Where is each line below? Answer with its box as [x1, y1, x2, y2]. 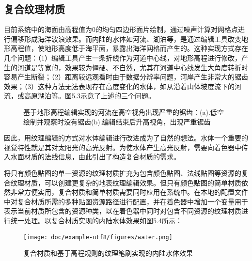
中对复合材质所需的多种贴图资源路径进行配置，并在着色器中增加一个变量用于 [4, 196, 248, 206]
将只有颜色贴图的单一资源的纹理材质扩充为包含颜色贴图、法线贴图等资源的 [4, 168, 241, 178]
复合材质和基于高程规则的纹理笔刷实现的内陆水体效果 [23, 248, 193, 258]
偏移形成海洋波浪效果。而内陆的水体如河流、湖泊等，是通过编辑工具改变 [10, 33, 241, 44]
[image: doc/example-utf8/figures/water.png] [23, 234, 173, 241]
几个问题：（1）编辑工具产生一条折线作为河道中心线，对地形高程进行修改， [4, 52, 241, 62]
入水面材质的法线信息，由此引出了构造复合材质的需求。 [4, 152, 180, 162]
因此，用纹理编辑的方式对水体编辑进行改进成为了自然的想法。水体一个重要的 [4, 133, 248, 143]
